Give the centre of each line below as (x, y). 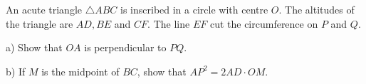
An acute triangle (44, 9)
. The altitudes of (317, 9)
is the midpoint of (80, 71)
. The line (169, 23)
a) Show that (34, 47)
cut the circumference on (264, 23)
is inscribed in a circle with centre (194, 9)
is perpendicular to (125, 47)
